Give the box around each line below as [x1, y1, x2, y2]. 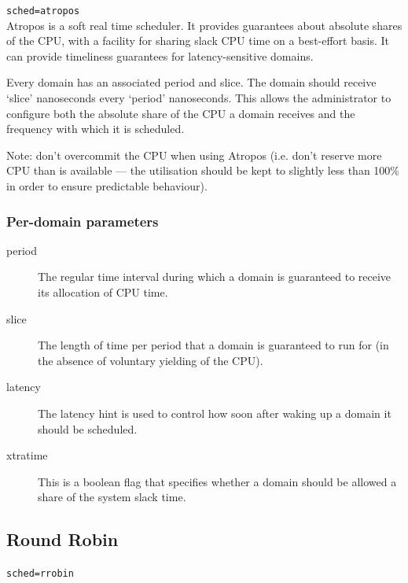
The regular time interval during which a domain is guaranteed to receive [38, 268, 391, 285]
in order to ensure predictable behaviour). [6, 178, 208, 194]
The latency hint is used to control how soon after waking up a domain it [38, 404, 391, 421]
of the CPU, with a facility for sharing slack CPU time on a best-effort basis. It [6, 32, 389, 49]
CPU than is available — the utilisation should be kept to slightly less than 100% [6, 162, 399, 179]
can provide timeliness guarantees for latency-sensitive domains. [6, 47, 314, 64]
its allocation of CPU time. [38, 284, 168, 300]
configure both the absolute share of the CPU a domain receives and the [6, 105, 355, 121]
